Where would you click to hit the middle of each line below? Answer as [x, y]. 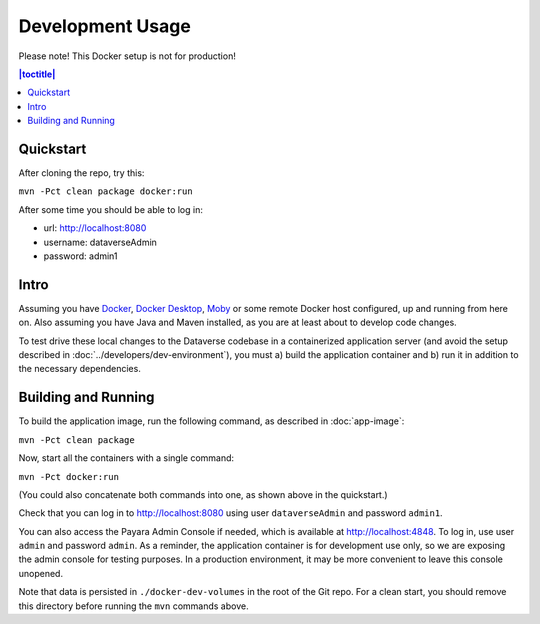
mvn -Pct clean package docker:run [106, 191]
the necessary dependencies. [80, 369]
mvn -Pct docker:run [69, 476]
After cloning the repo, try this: [81, 173]
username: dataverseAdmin [100, 242]
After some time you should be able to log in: [111, 209]
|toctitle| [37, 74]
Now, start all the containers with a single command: [126, 458]
